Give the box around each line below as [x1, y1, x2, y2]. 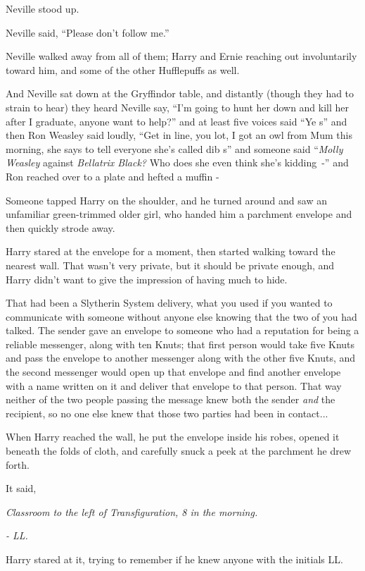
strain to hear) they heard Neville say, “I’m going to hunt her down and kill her [6, 99, 350, 114]
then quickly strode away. [6, 220, 115, 235]
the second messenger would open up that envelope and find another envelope [6, 364, 341, 379]
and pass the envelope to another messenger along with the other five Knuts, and [6, 350, 356, 365]
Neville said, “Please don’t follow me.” [6, 25, 169, 39]
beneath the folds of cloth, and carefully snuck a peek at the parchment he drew [6, 443, 352, 458]
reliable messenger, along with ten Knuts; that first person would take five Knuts [6, 336, 355, 351]
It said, [6, 481, 37, 496]
